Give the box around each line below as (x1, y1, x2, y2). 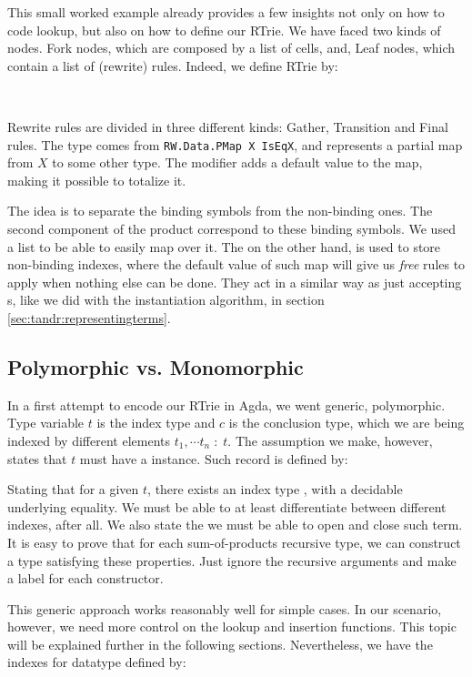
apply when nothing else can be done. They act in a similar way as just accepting (7, 272, 462, 291)
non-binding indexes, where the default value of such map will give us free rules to (7, 255, 466, 274)
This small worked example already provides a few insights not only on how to (7, 3, 445, 21)
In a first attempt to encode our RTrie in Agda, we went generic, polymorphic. (7, 395, 446, 414)
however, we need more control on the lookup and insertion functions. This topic (7, 617, 457, 636)
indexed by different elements (7, 430, 170, 450)
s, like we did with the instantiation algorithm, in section (7, 290, 325, 309)
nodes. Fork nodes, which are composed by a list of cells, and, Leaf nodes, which (7, 38, 456, 57)
